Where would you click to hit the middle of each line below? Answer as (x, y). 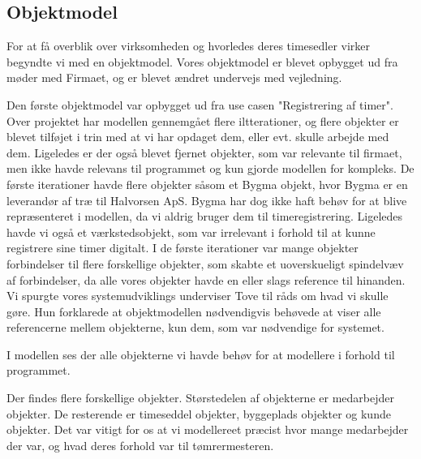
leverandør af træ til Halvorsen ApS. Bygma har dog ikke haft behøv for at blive (207, 200)
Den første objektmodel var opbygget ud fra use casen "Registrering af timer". (200, 104)
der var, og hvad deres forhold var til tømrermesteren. (140, 445)
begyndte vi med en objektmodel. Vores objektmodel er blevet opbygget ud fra (202, 61)
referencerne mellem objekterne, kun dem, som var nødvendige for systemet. (195, 327)
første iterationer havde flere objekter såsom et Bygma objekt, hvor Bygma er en (207, 184)
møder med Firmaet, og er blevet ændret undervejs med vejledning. (174, 77)
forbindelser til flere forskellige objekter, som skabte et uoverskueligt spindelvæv (205, 263)
